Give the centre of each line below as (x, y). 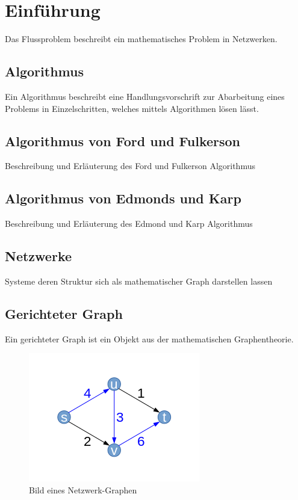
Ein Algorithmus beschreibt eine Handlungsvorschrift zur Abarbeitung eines (145, 96)
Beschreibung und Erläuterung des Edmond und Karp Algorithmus (129, 224)
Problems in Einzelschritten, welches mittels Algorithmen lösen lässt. (132, 108)
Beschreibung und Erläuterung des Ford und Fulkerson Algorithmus (130, 166)
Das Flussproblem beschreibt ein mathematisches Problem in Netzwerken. (141, 39)
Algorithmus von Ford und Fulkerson (123, 140)
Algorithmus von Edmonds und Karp (123, 198)
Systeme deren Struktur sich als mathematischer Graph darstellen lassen (139, 281)
